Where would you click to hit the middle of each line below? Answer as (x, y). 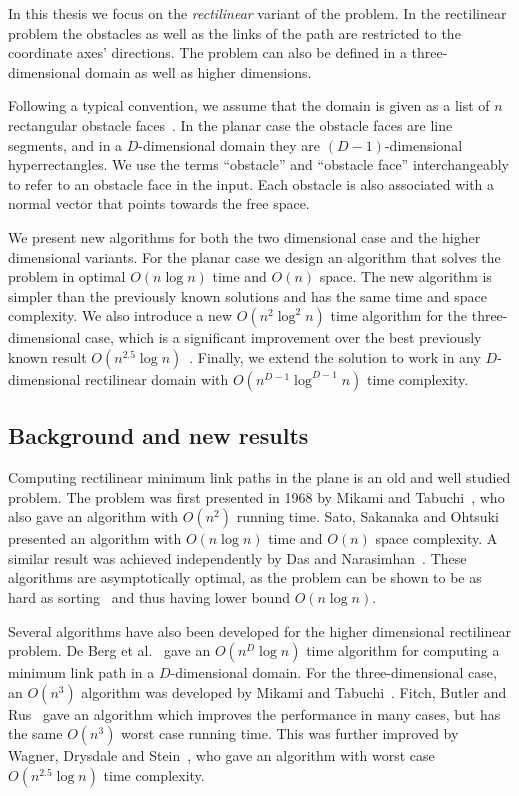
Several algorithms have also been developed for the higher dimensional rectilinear (259, 630)
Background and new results (158, 435)
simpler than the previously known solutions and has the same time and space (247, 295)
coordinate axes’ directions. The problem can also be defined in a (207, 52)
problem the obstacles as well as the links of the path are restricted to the (234, 32)
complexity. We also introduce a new (120, 315)
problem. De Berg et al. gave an (109, 650)
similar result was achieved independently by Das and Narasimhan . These (237, 557)
